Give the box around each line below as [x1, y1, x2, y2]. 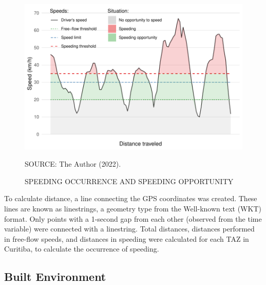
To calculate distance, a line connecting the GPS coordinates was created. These [4, 193, 257, 204]
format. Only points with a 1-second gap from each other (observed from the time [4, 213, 262, 224]
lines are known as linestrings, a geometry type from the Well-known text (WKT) [4, 203, 261, 214]
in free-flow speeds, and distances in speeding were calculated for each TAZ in [4, 233, 249, 244]
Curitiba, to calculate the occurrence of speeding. [4, 243, 159, 254]
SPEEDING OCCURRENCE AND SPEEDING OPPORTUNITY [25, 175, 234, 186]
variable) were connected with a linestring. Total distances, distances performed [4, 223, 255, 234]
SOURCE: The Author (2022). [25, 158, 121, 169]
